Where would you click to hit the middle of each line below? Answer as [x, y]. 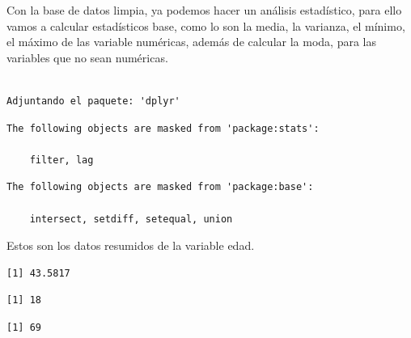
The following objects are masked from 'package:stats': [163, 128]
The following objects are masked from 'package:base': [160, 187]
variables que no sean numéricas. [87, 57]
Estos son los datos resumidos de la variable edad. [131, 245]
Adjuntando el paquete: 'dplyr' [93, 101]
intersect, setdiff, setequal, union [131, 219]
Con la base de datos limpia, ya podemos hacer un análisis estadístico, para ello [204, 10]
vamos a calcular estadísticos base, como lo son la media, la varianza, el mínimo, [206, 25]
